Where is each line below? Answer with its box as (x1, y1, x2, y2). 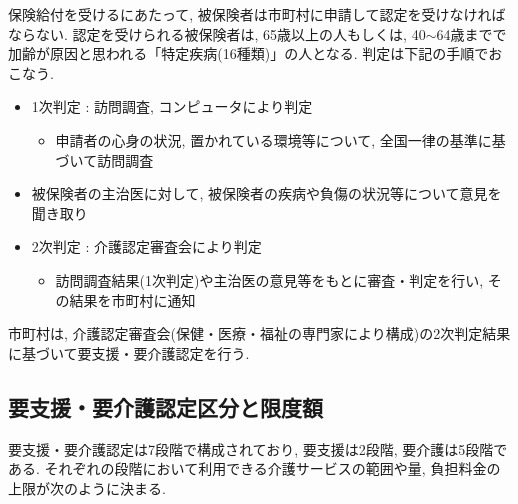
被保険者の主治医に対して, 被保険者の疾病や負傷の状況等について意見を (31, 183, 502, 204)
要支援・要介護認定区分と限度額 (8, 391, 323, 422)
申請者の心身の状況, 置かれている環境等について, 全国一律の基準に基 (55, 129, 506, 150)
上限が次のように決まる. (8, 477, 166, 498)
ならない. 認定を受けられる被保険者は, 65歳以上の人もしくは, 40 (8, 23, 426, 44)
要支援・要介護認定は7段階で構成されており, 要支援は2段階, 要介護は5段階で (8, 438, 508, 459)
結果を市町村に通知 (69, 289, 196, 310)
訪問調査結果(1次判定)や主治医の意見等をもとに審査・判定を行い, (55, 269, 484, 290)
